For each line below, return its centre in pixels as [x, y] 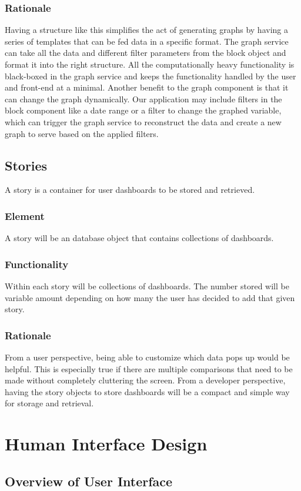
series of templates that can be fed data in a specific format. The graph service [147, 41]
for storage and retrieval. [49, 403]
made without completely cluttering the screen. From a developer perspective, [145, 380]
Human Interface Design [106, 444]
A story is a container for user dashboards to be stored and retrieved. [130, 190]
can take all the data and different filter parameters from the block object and [146, 53]
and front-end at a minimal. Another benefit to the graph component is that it [147, 87]
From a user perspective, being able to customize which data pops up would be [147, 357]
